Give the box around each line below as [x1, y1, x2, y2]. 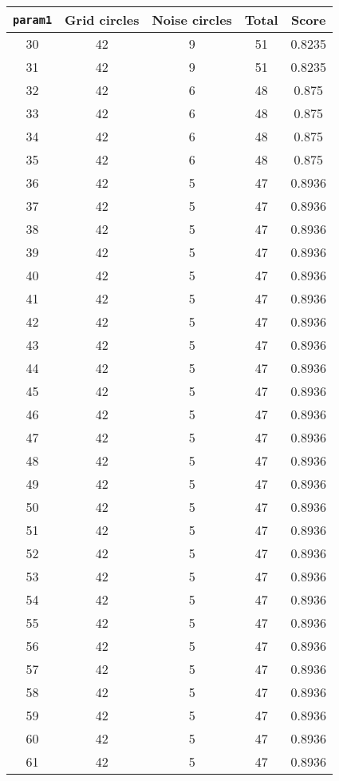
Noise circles [152, 10, 232, 29]
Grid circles [65, 10, 140, 29]
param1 [13, 13, 53, 26]
